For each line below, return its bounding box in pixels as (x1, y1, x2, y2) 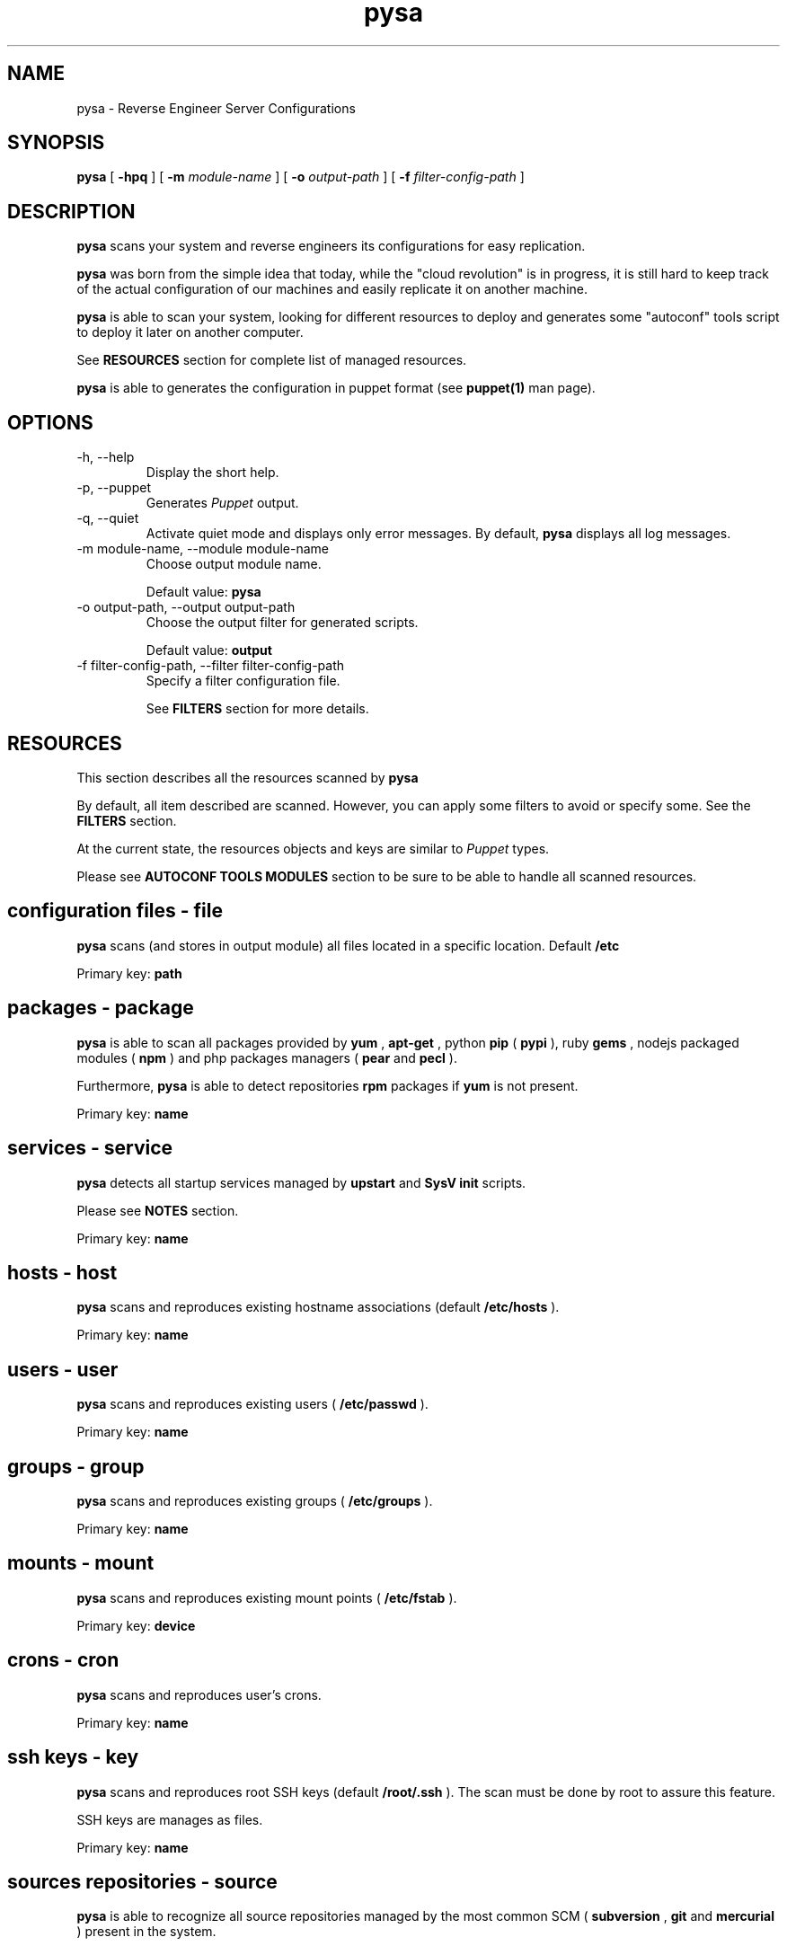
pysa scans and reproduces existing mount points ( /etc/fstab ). (76, 1589, 457, 1605)
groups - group (7, 1455, 145, 1478)
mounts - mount (7, 1552, 155, 1575)
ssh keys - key (7, 1746, 139, 1769)
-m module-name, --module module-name (76, 541, 329, 557)
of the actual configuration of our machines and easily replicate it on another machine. (76, 281, 588, 297)
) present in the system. (76, 1924, 217, 1940)
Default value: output (146, 642, 272, 659)
